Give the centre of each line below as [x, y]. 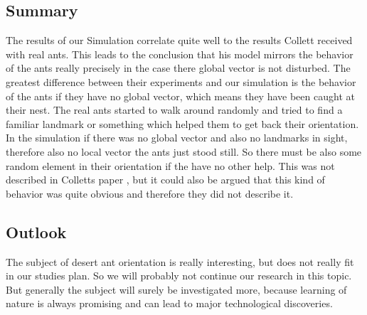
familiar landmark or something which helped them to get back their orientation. [182, 123]
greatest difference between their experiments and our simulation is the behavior [181, 81]
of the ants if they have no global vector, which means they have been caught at [180, 96]
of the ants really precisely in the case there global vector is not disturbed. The [178, 68]
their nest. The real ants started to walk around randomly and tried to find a [174, 110]
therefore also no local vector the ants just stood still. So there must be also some [184, 151]
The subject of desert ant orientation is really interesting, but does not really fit [180, 261]
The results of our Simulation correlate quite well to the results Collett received [179, 40]
